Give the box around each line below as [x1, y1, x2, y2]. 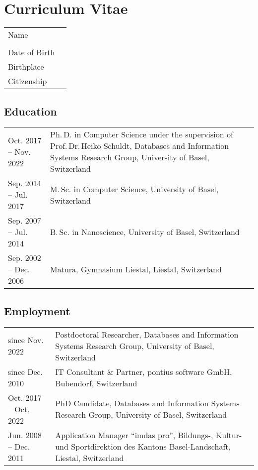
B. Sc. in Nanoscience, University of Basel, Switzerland [50, 226, 240, 238]
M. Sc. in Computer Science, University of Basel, [50, 183, 219, 195]
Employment [4, 303, 70, 318]
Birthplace [8, 61, 44, 73]
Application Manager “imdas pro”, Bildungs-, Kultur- [55, 429, 242, 441]
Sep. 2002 [8, 252, 41, 264]
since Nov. [8, 334, 44, 346]
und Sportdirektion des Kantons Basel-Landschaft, [55, 440, 231, 452]
